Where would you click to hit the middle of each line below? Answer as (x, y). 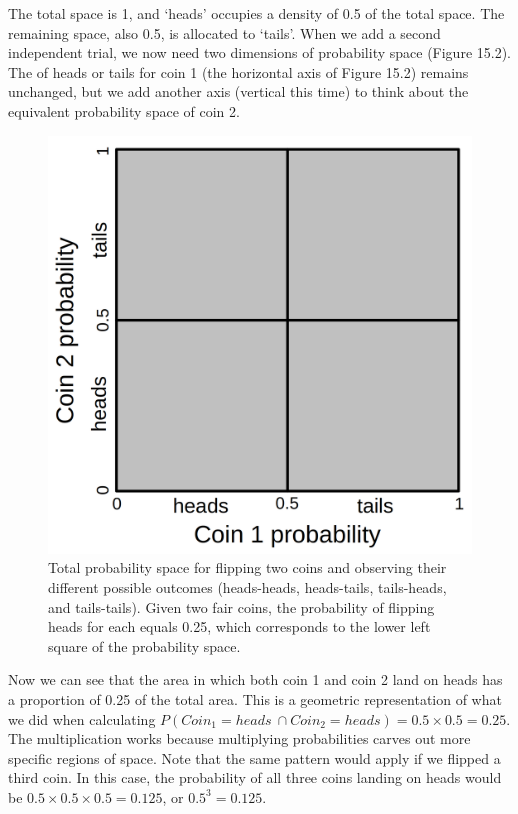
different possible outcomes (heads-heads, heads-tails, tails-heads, (247, 586)
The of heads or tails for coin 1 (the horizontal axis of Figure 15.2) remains (238, 71)
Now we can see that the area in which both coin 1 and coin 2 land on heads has (255, 679)
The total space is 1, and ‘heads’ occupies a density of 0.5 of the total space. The (256, 13)
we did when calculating (82, 718)
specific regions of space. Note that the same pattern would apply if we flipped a (254, 757)
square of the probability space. (144, 645)
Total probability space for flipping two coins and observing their (247, 567)
